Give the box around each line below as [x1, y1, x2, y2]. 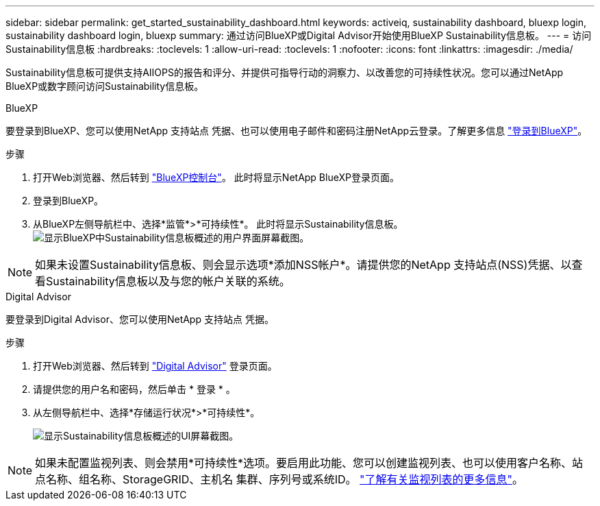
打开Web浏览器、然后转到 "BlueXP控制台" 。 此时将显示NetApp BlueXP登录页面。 [33, 171, 399, 183]
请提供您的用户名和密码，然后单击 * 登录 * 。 [33, 383, 236, 395]
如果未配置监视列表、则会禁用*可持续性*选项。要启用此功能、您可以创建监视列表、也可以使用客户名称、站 [35, 456, 584, 470]
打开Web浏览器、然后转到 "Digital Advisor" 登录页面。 [33, 360, 277, 372]
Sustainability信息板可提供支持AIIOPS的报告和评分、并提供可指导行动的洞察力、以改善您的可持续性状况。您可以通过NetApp [5, 67, 564, 78]
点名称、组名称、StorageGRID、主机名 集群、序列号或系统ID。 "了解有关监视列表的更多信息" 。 [35, 472, 524, 486]
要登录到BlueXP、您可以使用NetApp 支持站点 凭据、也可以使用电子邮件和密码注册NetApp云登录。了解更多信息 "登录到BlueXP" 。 [5, 125, 588, 136]
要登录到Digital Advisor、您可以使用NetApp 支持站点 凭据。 [5, 313, 274, 325]
